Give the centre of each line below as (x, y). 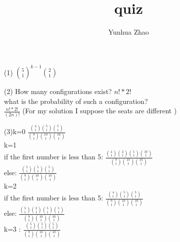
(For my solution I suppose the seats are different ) (100, 111)
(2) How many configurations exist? (58, 91)
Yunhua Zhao (129, 32)
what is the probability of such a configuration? (76, 101)
